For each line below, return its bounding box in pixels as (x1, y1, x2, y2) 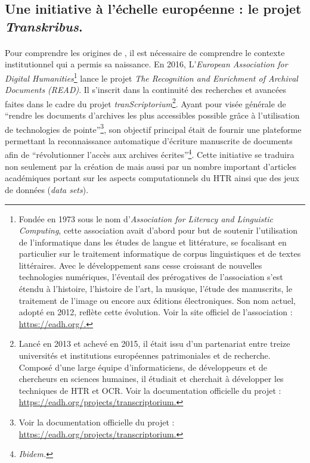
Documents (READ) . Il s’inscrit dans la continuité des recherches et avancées (5, 83, 287, 96)
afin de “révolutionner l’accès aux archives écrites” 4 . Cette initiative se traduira (5, 147, 294, 161)
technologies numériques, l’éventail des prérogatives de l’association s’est (18, 271, 283, 283)
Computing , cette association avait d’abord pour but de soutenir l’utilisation (18, 224, 297, 237)
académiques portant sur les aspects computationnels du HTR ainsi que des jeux (5, 172, 299, 184)
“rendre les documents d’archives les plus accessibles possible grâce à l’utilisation (5, 109, 300, 122)
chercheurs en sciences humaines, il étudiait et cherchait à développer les (18, 372, 284, 385)
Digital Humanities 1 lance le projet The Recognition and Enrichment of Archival (5, 70, 298, 84)
